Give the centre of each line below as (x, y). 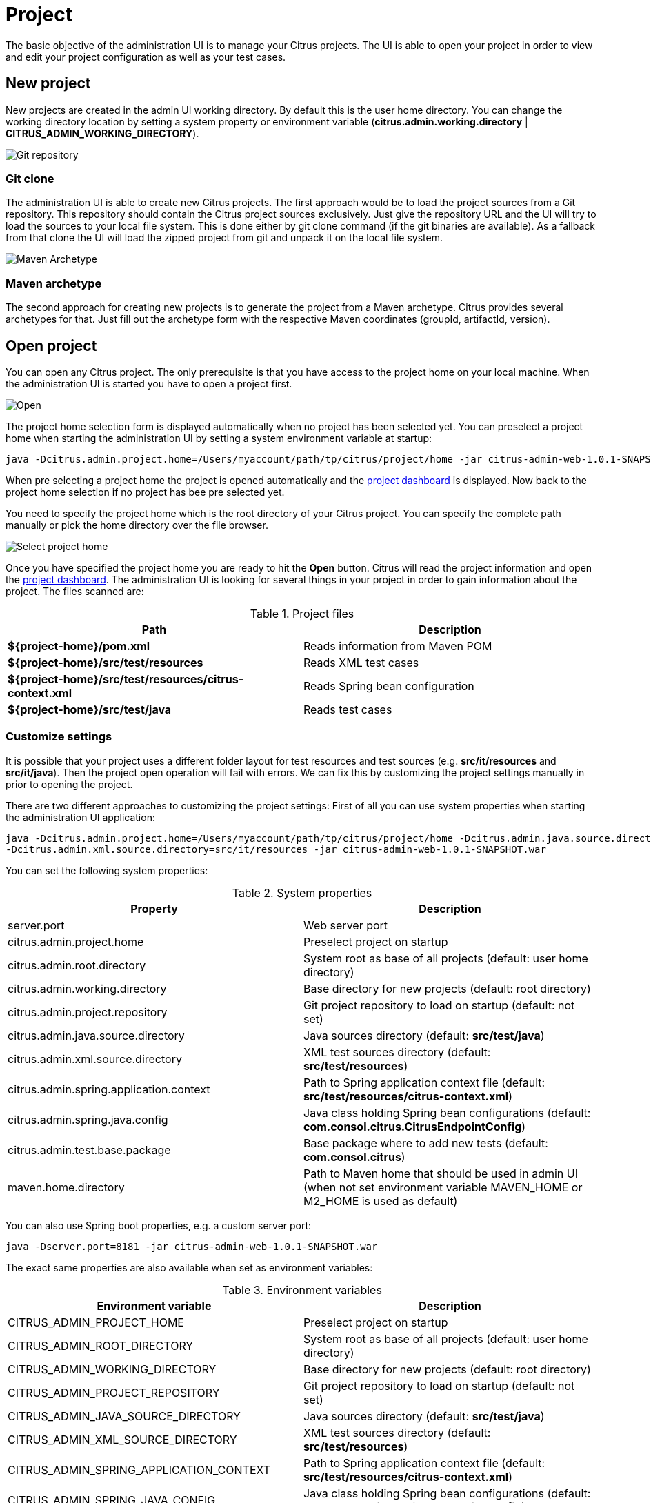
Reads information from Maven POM (398, 646)
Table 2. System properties (302, 892)
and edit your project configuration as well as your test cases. (146, 57)
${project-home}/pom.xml (79, 646)
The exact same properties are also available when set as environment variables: (189, 1267)
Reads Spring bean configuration (389, 686)
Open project (51, 345)
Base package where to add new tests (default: (426, 1143)
